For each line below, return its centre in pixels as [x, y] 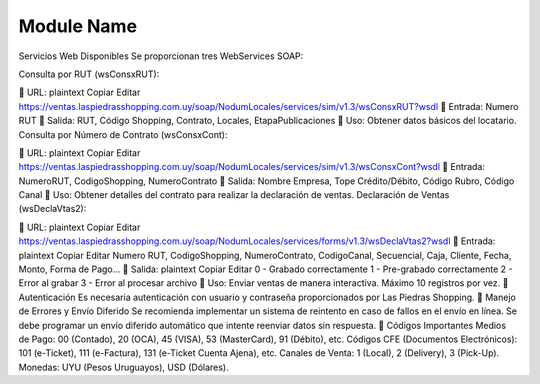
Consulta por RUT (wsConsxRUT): [89, 74]
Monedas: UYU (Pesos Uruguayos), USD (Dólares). [123, 367]
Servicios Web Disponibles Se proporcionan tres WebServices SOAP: [161, 56]
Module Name [78, 26]
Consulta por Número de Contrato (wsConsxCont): [123, 134]
